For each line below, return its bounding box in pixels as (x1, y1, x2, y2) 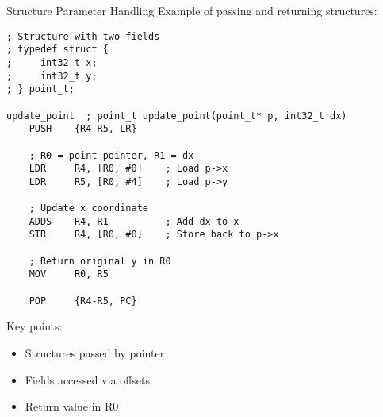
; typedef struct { (6, 44, 109, 56)
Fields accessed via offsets (25, 371, 151, 388)
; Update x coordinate (29, 203, 148, 214)
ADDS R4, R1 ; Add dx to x (29, 215, 239, 227)
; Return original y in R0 (29, 255, 171, 267)
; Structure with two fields (6, 30, 160, 42)
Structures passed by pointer (25, 344, 165, 361)
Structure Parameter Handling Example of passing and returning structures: (6, 2, 377, 18)
